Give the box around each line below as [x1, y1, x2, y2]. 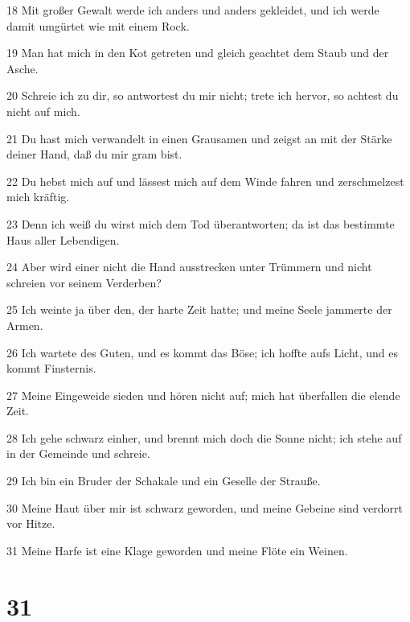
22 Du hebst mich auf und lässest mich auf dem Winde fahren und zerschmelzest [6, 172, 404, 189]
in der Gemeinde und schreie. [6, 445, 150, 462]
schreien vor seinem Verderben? [6, 274, 162, 290]
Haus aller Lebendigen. [6, 231, 120, 248]
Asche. [6, 60, 39, 76]
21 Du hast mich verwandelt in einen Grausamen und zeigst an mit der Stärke [6, 130, 392, 146]
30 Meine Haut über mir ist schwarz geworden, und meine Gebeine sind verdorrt [6, 499, 403, 516]
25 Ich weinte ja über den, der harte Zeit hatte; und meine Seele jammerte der [6, 301, 392, 318]
